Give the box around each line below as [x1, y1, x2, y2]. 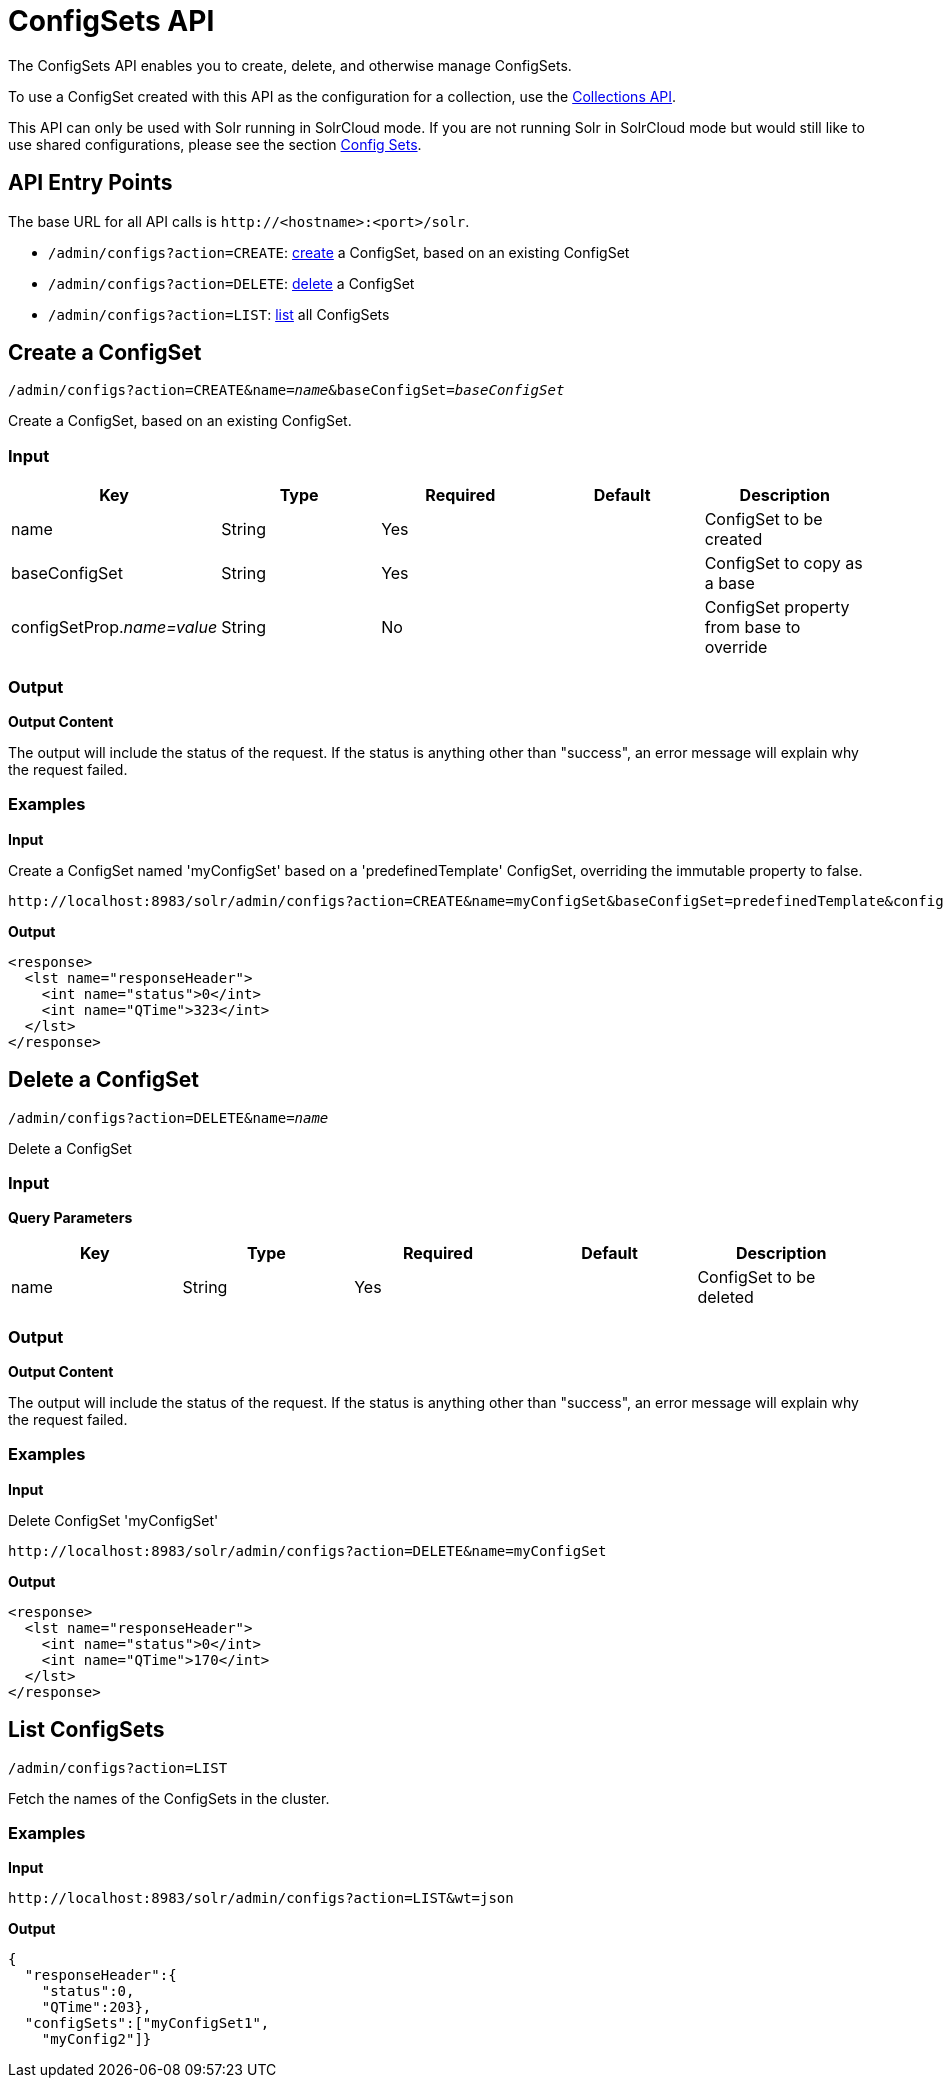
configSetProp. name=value [11, 617, 218, 638]
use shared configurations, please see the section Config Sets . [8, 135, 422, 153]
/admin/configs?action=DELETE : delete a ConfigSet [48, 274, 415, 292]
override [704, 637, 768, 658]
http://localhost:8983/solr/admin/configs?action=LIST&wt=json [8, 1890, 514, 1907]
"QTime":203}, [41, 1999, 152, 2016]
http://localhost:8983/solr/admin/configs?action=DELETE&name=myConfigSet [8, 1542, 607, 1559]
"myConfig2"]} [41, 2031, 152, 2048]
